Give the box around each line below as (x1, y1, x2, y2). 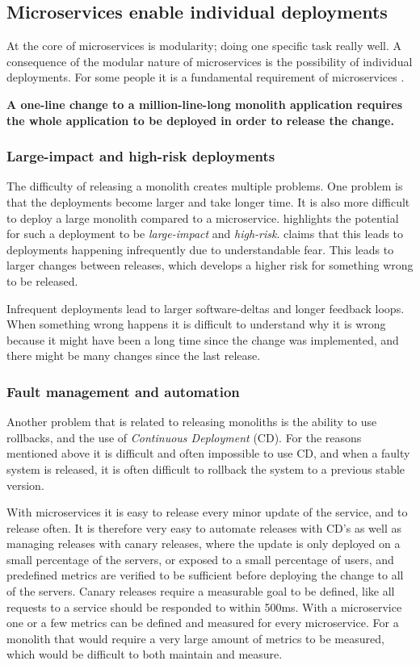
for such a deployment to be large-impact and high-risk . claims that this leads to (6, 225, 404, 242)
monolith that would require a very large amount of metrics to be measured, (6, 629, 384, 646)
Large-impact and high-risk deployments (6, 146, 275, 166)
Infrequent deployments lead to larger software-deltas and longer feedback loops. (6, 299, 405, 316)
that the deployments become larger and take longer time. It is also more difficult (6, 193, 410, 210)
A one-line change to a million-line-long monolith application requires (6, 95, 403, 112)
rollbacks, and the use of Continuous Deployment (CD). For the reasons (6, 429, 362, 445)
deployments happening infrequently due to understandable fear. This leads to (6, 240, 394, 257)
